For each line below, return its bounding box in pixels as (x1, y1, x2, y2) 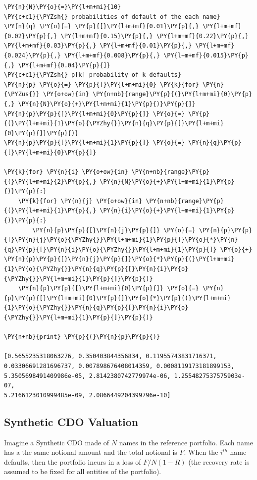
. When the (184, 447, 218, 457)
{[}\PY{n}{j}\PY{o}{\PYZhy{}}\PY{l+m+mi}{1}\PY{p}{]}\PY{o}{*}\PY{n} (4, 236, 238, 244)
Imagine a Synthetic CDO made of (4, 437, 109, 447)
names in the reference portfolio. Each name (119, 437, 253, 447)
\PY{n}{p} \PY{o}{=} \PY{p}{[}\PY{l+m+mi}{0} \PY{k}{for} (4, 81, 199, 88)
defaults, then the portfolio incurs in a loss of (4, 456, 141, 467)
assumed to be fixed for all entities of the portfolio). (4, 466, 161, 477)
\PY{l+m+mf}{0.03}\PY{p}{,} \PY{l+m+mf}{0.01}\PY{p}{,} (4, 42, 192, 50)
